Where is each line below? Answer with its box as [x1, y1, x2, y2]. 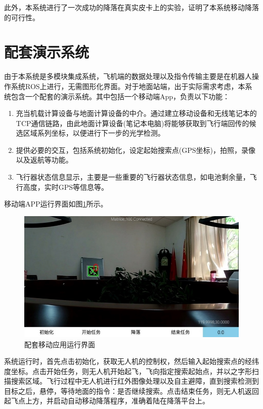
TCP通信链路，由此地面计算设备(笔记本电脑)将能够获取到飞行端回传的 [16, 117, 249, 128]
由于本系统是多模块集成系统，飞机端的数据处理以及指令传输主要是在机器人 [4, 71, 252, 81]
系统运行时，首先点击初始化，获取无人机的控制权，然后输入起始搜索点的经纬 [4, 356, 259, 366]
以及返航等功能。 [16, 154, 73, 165]
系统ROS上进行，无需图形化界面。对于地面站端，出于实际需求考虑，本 [11, 80, 245, 91]
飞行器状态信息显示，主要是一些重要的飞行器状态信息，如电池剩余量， [16, 172, 250, 182]
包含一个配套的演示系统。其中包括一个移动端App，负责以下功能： [11, 91, 230, 101]
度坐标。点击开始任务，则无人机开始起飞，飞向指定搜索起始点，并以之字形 [4, 365, 252, 376]
